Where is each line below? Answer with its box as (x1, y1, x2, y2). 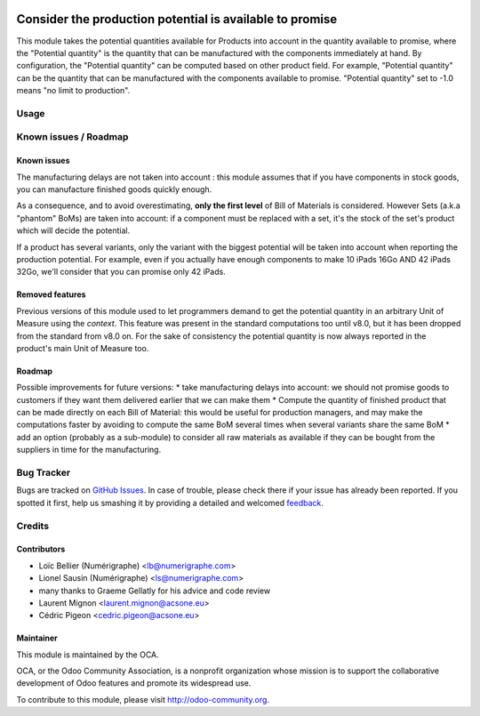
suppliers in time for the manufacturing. (16, 445, 162, 455)
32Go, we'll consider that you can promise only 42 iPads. (16, 267, 226, 278)
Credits (16, 519, 49, 532)
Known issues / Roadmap (16, 131, 129, 143)
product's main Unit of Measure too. (16, 342, 149, 353)
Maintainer (16, 632, 58, 644)
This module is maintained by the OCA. (16, 649, 159, 660)
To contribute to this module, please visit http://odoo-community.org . (16, 694, 270, 704)
